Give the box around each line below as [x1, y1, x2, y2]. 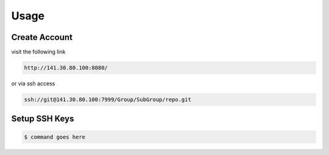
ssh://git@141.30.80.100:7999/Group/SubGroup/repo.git [24, 96, 191, 103]
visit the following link [11, 48, 66, 56]
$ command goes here [24, 133, 85, 140]
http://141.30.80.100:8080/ [24, 64, 108, 71]
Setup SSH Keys [11, 114, 74, 124]
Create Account [11, 32, 73, 42]
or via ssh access [11, 80, 55, 87]
